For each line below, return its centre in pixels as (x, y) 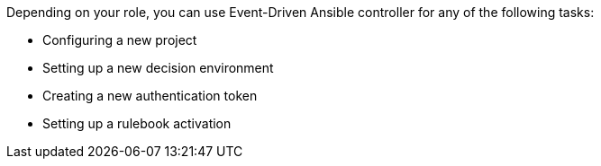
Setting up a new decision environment (158, 68)
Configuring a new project (120, 40)
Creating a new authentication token (150, 96)
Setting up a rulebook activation (137, 123)
